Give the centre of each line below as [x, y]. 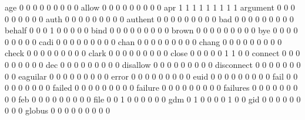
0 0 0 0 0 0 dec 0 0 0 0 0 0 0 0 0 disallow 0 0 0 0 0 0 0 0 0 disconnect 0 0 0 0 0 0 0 [153, 64]
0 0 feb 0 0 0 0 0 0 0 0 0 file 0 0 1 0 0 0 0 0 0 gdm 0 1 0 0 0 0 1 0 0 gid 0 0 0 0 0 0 [153, 99]
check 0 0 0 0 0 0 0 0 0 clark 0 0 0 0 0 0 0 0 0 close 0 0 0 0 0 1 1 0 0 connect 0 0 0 [152, 53]
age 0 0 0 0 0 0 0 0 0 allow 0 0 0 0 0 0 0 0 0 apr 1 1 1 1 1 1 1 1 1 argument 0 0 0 [150, 7]
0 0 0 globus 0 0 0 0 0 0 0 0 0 [57, 110]
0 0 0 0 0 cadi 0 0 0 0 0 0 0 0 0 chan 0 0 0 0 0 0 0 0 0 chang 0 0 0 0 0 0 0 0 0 [143, 41]
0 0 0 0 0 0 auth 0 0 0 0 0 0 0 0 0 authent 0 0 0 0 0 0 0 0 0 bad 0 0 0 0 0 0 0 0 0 [149, 18]
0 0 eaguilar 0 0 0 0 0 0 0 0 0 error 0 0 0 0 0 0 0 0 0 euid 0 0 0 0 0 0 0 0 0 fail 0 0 [151, 76]
